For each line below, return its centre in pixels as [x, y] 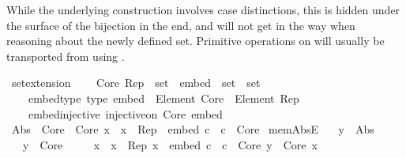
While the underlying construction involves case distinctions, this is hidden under [203, 9]
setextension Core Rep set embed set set [136, 83]
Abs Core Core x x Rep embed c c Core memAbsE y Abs [193, 129]
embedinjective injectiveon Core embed [125, 113]
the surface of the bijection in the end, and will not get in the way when [181, 25]
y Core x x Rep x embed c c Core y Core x [170, 144]
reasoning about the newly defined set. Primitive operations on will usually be [195, 41]
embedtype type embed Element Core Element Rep [164, 98]
